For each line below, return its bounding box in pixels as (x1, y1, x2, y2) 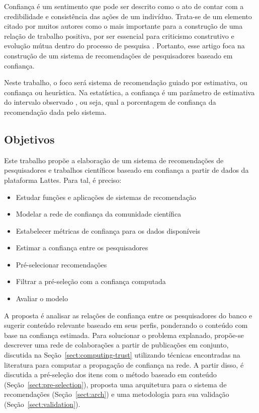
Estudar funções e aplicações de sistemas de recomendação (16, 191, 196, 202)
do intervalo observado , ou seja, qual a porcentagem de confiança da (4, 97, 216, 107)
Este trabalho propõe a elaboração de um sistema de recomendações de (4, 155, 224, 165)
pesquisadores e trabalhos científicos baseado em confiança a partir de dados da (4, 165, 249, 175)
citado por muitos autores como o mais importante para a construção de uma (4, 21, 243, 31)
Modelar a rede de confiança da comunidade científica (16, 209, 182, 219)
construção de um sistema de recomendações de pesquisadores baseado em (4, 50, 233, 60)
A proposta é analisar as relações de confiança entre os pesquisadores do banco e (4, 310, 252, 320)
